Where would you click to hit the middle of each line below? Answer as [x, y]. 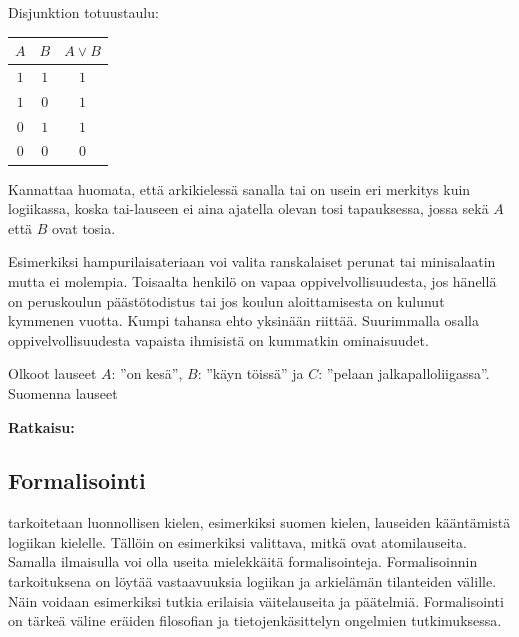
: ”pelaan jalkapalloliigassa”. [404, 373]
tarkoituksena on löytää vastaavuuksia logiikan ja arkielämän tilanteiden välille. [252, 581]
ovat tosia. [84, 227]
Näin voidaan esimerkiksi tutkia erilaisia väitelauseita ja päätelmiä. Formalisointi [256, 600]
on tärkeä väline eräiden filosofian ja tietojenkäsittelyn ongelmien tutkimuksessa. [255, 620]
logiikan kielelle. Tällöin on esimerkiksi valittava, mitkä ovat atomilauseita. [237, 541]
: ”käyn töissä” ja [250, 373]
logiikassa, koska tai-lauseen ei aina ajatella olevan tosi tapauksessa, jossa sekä [248, 208]
